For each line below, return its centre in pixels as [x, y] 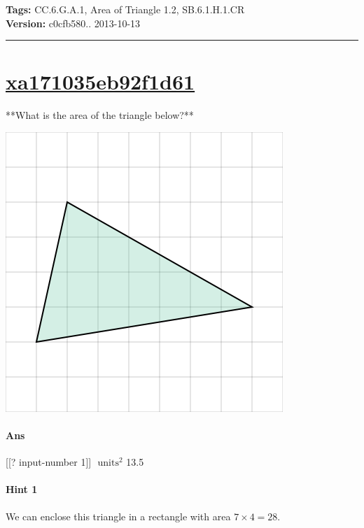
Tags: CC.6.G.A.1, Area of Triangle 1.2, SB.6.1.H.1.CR [125, 9]
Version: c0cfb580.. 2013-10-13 [73, 23]
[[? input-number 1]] [49, 462]
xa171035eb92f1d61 [100, 81]
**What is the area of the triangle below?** [100, 115]
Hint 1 [22, 489]
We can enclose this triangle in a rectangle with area [118, 516]
